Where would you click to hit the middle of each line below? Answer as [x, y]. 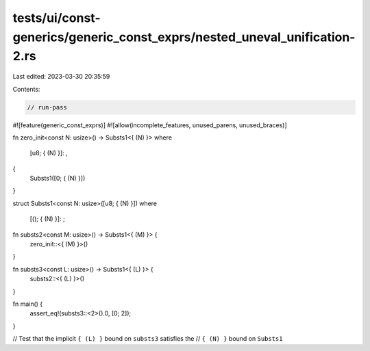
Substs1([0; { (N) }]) [58, 179]
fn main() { [28, 304]
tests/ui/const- [57, 18]
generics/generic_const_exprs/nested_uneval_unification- [184, 37]
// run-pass [47, 107]
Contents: [26, 89]
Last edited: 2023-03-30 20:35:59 [61, 77]
